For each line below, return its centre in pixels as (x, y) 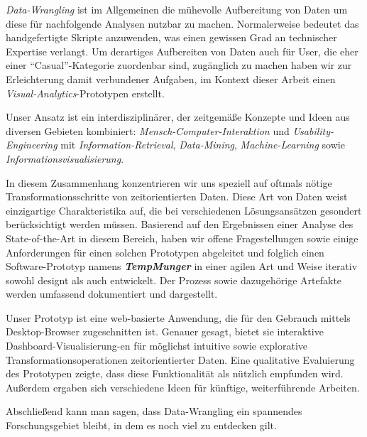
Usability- (313, 130)
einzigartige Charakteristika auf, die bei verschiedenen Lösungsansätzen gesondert (184, 210)
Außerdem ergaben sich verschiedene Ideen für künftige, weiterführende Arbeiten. (183, 387)
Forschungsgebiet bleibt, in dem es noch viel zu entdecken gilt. (141, 425)
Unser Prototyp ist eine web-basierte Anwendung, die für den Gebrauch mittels (178, 317)
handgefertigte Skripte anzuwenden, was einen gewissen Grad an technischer (171, 37)
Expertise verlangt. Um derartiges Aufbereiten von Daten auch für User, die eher (182, 51)
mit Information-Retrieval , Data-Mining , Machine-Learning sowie (203, 145)
